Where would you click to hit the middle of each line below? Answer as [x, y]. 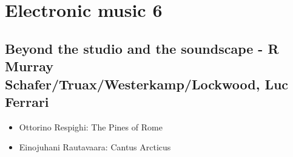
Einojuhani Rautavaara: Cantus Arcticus [95, 147]
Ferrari [27, 101]
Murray [29, 66]
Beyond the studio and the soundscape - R [142, 48]
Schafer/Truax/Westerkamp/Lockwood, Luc [147, 84]
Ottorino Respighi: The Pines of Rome [91, 127]
